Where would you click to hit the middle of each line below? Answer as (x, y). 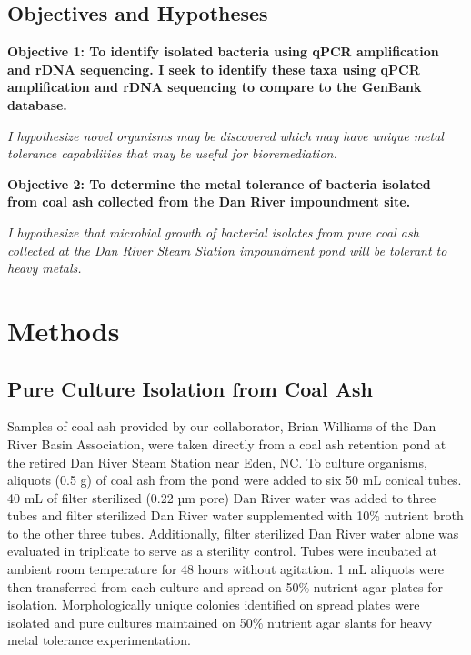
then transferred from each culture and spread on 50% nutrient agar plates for (225, 586)
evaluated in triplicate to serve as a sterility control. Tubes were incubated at (222, 551)
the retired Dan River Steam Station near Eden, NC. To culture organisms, (217, 462)
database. (37, 104)
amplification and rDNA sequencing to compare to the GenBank (215, 87)
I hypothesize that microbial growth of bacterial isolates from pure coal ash (213, 232)
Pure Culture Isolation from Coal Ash (190, 388)
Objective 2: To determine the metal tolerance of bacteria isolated (219, 183)
